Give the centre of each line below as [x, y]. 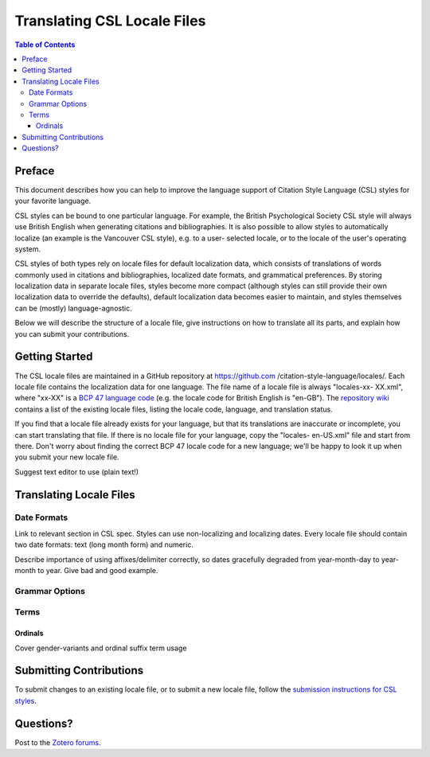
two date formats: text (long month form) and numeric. [104, 544]
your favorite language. [53, 201]
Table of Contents [45, 45]
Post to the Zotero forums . [58, 742]
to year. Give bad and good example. [98, 571]
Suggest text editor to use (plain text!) [77, 472]
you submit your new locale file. [67, 457]
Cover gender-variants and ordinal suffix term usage [101, 648]
